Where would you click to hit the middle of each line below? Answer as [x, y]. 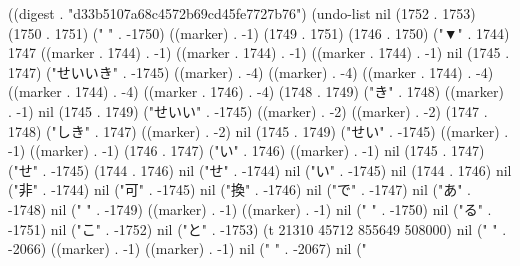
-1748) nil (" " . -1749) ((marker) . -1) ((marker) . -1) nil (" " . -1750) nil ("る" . [250, 208]
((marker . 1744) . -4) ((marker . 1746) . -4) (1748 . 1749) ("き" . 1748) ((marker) [256, 91]
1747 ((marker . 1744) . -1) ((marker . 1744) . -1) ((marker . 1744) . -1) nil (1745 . [259, 52]
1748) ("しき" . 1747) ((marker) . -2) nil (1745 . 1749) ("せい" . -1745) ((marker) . [258, 130]
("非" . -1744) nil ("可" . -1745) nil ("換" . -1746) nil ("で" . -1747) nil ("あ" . [240, 189]
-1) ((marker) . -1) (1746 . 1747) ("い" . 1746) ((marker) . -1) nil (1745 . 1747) [246, 150]
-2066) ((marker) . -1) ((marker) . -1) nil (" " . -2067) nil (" [187, 248]
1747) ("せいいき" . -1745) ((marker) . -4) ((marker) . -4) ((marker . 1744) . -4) [251, 71]
